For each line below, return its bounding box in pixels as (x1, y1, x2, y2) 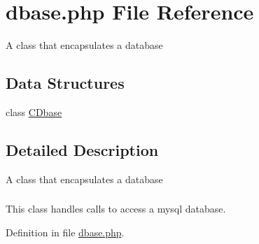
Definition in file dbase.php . (6, 224, 125, 239)
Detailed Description (6, 138, 159, 160)
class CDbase (6, 104, 62, 119)
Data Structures (6, 72, 125, 94)
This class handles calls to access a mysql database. (6, 201, 226, 216)
